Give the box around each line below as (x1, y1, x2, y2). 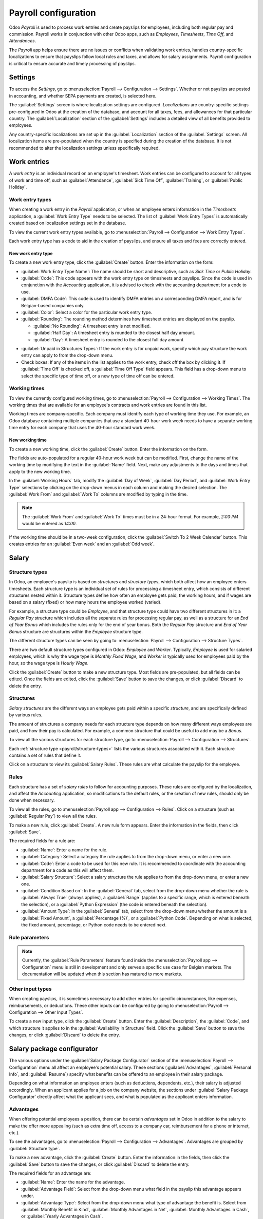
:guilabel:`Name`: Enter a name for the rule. (21, 846, 108, 853)
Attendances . (9, 38, 36, 44)
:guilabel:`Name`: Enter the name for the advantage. (21, 1179, 125, 1185)
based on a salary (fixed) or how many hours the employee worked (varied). (9, 599, 162, 605)
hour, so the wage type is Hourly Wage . (9, 660, 89, 666)
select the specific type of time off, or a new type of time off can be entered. (21, 373, 175, 379)
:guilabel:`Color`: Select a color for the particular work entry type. (21, 310, 152, 315)
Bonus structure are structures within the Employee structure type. (9, 629, 143, 634)
